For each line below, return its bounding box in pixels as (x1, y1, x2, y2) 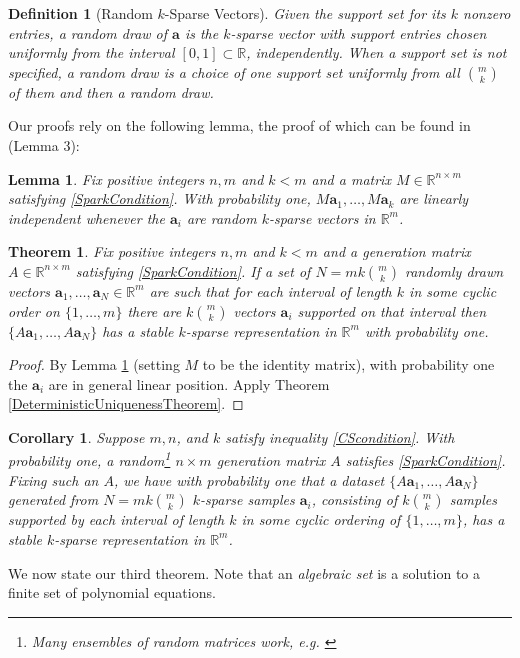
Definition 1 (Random (8, 3, 153, 23)
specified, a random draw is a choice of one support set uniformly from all (8, 61, 460, 82)
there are (127, 300, 182, 321)
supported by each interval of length (8, 509, 225, 530)
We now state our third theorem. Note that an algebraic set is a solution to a (8, 562, 480, 583)
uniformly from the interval (8, 42, 175, 63)
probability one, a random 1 (8, 447, 171, 471)
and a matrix (311, 168, 391, 189)
